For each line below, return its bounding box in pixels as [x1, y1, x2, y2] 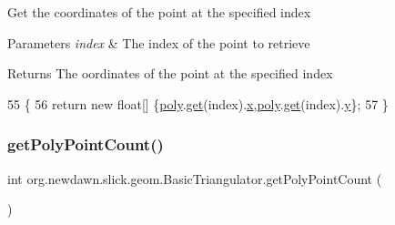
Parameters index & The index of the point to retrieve [7, 33, 310, 52]
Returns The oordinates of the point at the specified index [7, 64, 333, 83]
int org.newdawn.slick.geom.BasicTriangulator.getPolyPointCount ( [7, 169, 382, 188]
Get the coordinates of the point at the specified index [7, 3, 311, 21]
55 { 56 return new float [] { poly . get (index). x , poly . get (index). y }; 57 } [7, 94, 389, 113]
